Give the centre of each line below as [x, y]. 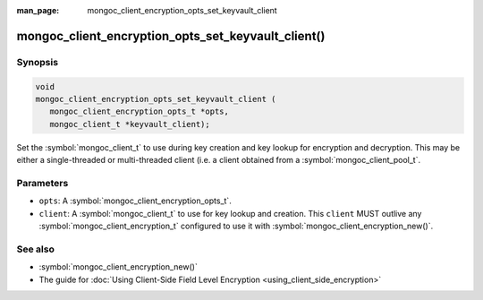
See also [36, 249]
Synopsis [37, 62]
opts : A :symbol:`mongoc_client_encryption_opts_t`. [135, 201]
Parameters [42, 183]
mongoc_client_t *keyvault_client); [130, 124]
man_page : [38, 10]
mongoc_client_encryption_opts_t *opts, [140, 111]
